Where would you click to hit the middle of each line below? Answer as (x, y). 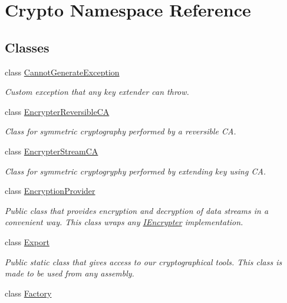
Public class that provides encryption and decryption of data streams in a (137, 210)
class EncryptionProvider (50, 191)
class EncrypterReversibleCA (57, 111)
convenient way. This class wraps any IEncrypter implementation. (124, 222)
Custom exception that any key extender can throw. (97, 92)
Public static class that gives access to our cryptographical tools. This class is (143, 261)
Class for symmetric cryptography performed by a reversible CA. (121, 131)
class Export (27, 241)
